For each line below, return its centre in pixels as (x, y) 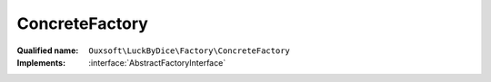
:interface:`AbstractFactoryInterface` (157, 62)
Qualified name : (48, 50)
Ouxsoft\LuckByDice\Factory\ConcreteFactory (190, 50)
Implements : (41, 62)
